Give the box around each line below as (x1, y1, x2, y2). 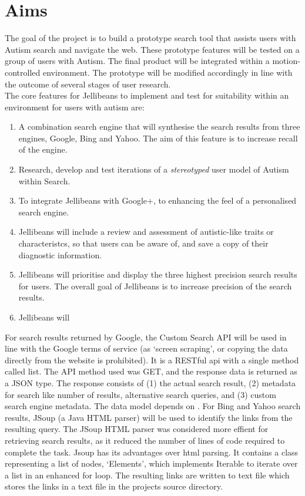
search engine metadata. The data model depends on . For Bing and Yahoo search (5, 400, 301, 412)
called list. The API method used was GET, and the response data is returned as (5, 365, 297, 377)
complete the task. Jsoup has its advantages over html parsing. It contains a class (5, 446, 299, 458)
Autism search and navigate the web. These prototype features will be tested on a (5, 43, 300, 55)
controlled (5, 66, 41, 78)
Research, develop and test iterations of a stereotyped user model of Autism (18, 163, 289, 176)
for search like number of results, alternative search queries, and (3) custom (5, 388, 276, 400)
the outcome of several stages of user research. (5, 77, 171, 90)
